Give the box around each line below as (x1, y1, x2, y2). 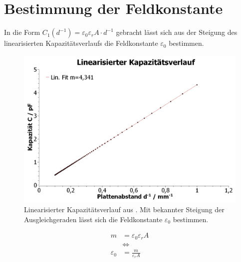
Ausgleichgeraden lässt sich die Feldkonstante (24, 214, 163, 224)
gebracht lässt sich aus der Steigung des (116, 27, 238, 37)
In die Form (4, 27, 40, 37)
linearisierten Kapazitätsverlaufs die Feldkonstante (4, 38, 158, 48)
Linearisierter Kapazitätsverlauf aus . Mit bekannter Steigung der (24, 204, 225, 214)
